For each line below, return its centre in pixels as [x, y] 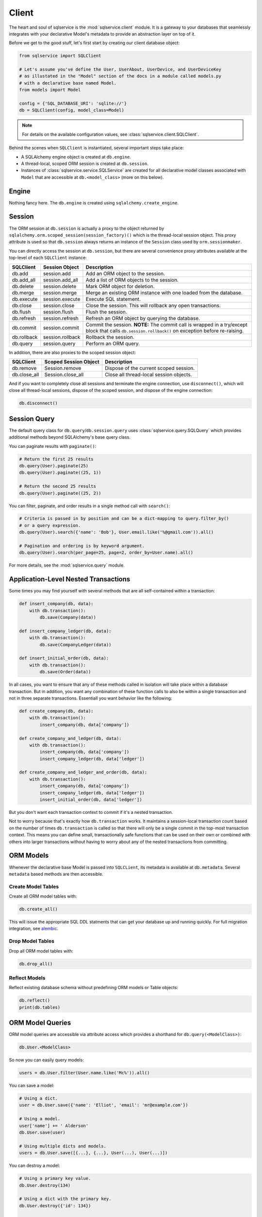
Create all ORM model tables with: [43, 896]
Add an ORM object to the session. [125, 274]
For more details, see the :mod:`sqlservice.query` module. [67, 565]
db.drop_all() [36, 964]
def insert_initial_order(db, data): [64, 658]
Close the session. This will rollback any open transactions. [153, 305]
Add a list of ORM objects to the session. [132, 280]
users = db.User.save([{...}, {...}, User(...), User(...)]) [93, 1153]
